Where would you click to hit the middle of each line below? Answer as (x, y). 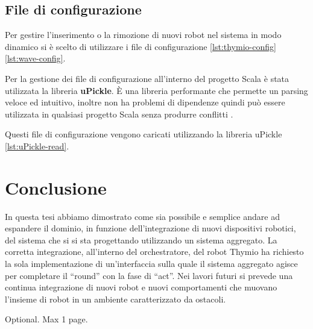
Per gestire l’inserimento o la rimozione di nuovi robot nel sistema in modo (143, 35)
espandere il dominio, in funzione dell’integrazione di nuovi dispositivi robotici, (150, 228)
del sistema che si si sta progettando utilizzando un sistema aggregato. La (141, 240)
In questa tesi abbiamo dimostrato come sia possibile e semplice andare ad (142, 216)
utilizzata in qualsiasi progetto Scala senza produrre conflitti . (119, 114)
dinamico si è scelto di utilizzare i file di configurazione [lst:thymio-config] (141, 46)
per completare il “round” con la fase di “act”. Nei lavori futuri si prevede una (149, 275)
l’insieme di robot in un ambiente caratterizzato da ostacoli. (115, 299)
